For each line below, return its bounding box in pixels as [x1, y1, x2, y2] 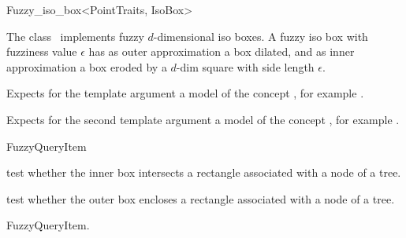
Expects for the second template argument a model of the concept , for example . [6, 111, 400, 127]
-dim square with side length [176, 58, 315, 75]
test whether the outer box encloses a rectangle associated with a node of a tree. [6, 190, 395, 207]
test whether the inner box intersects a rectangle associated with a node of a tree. [6, 164, 401, 181]
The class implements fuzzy [6, 27, 144, 44]
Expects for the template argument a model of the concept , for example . [6, 85, 364, 101]
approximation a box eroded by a [6, 58, 167, 75]
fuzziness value [6, 43, 77, 60]
